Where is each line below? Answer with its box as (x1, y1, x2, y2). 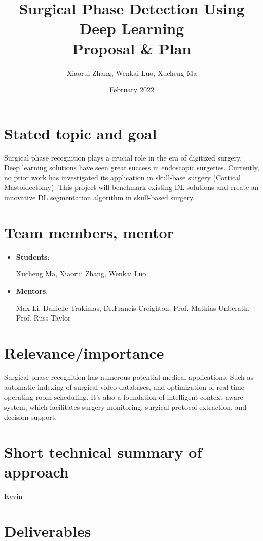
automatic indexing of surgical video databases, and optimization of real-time (4, 381, 244, 392)
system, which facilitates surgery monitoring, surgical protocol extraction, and (4, 401, 247, 412)
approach (4, 461, 69, 482)
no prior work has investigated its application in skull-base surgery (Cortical (4, 172, 241, 182)
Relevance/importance (4, 342, 164, 363)
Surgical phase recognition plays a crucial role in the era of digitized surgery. (4, 152, 242, 163)
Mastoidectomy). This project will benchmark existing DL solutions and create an (4, 182, 259, 193)
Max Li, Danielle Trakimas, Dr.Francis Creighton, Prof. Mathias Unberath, (16, 302, 250, 313)
